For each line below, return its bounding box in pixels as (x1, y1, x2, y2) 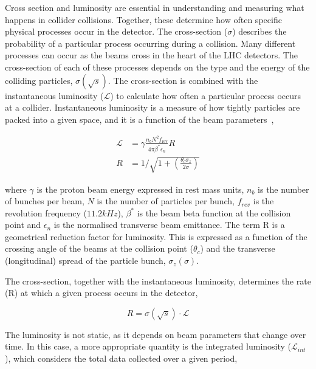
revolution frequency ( (5, 206, 88, 219)
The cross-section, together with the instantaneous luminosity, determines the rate (5, 274, 311, 287)
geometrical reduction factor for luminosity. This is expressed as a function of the (5, 230, 307, 243)
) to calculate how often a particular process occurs (110, 89, 301, 102)
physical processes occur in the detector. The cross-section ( (5, 25, 228, 38)
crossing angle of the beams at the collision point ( (5, 242, 193, 255)
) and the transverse (200, 242, 275, 255)
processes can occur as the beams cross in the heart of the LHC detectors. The (5, 49, 298, 61)
